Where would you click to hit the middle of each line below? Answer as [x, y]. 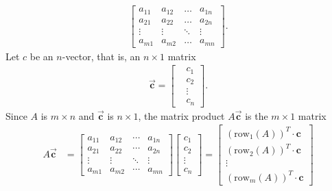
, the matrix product [181, 115]
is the [257, 115]
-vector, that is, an [101, 56]
